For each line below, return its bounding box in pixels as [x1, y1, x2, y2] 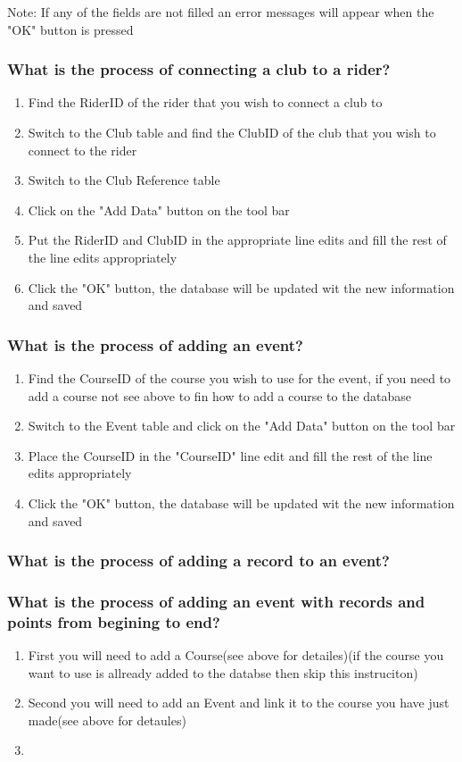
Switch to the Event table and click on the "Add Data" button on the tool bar [28, 416, 456, 435]
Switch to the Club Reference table [28, 171, 220, 189]
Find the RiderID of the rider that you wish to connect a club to [28, 93, 383, 112]
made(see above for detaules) [28, 710, 186, 729]
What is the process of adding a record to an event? [7, 549, 390, 572]
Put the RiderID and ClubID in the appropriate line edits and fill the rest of [28, 230, 447, 249]
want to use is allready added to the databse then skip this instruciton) [28, 663, 418, 682]
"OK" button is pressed [7, 20, 134, 38]
